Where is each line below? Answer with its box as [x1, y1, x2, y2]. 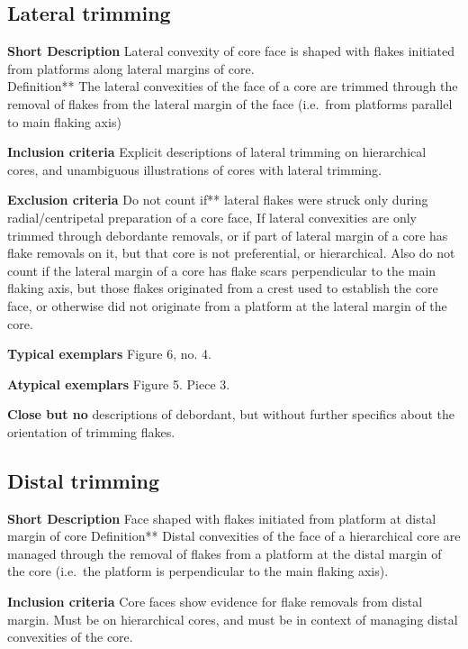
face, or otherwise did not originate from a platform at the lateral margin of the [7, 296, 447, 315]
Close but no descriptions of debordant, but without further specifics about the [7, 405, 455, 424]
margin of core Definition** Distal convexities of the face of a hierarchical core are [7, 526, 461, 545]
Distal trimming [7, 466, 160, 494]
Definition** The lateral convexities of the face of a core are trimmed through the [7, 77, 458, 96]
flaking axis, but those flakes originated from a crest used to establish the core [7, 279, 438, 297]
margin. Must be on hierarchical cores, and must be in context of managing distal [7, 609, 458, 628]
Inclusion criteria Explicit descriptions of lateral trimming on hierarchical [7, 142, 427, 161]
